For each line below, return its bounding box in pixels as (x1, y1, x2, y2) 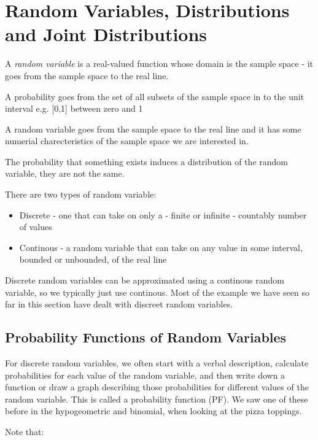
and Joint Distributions (5, 21, 207, 47)
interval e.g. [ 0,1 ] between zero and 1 (5, 102, 143, 115)
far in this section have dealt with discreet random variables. (5, 298, 233, 311)
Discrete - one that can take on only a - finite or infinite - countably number (19, 208, 307, 221)
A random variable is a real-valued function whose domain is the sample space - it (5, 57, 314, 70)
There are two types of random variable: (5, 188, 157, 201)
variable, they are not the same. (5, 167, 125, 180)
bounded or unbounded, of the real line (19, 253, 167, 266)
